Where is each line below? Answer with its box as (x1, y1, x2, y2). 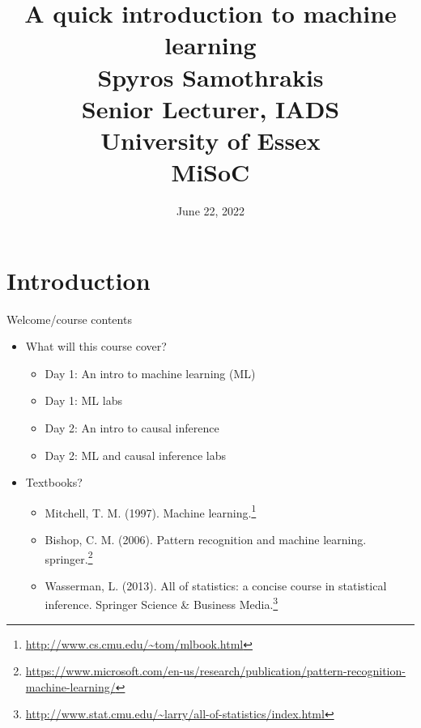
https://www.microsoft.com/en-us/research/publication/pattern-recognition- (25, 662, 406, 679)
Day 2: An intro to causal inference (45, 419, 219, 436)
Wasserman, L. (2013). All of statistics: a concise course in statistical (45, 577, 387, 594)
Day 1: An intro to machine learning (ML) (45, 364, 256, 381)
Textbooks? (25, 474, 83, 491)
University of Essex (100, 123, 321, 156)
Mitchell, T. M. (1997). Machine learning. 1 (45, 501, 257, 521)
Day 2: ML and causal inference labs (45, 446, 227, 463)
